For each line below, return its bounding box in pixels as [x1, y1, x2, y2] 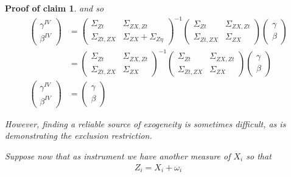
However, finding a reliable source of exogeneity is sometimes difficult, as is [5, 117, 286, 130]
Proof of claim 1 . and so [5, 2, 104, 14]
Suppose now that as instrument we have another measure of [5, 149, 231, 162]
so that [246, 149, 272, 162]
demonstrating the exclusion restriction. [5, 129, 152, 142]
